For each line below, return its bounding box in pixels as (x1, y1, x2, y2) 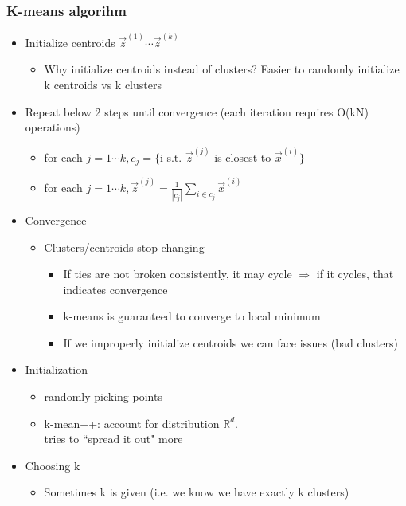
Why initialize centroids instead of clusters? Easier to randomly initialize (44, 61, 400, 77)
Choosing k (25, 457, 80, 473)
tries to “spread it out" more (44, 430, 183, 447)
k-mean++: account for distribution (44, 414, 220, 431)
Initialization (25, 361, 88, 378)
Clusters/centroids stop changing (44, 238, 205, 255)
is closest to (214, 148, 271, 165)
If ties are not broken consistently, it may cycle (63, 265, 292, 282)
